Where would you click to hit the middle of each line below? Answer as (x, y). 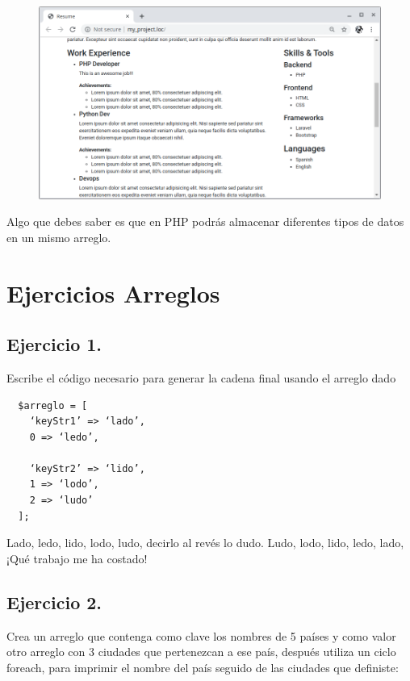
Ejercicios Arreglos (113, 292)
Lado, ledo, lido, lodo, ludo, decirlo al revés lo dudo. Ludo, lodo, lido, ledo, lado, (205, 543)
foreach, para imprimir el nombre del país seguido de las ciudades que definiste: (203, 667)
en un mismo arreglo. (59, 237)
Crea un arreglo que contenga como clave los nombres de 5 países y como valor (201, 635)
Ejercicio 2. (54, 602)
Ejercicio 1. (54, 344)
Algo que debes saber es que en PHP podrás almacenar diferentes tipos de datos (205, 221)
